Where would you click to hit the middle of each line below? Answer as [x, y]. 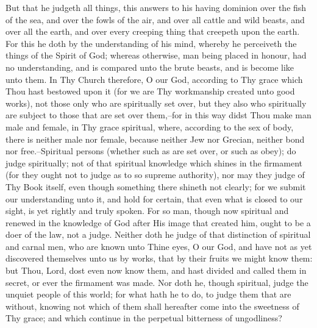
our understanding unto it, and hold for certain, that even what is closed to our [154, 198]
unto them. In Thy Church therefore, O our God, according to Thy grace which [154, 79]
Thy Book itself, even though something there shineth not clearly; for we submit [156, 186]
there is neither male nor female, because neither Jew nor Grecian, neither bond [155, 139]
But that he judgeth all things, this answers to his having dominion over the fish [156, 7]
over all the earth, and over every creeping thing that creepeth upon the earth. [153, 31]
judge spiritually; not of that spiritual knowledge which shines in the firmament [154, 162]
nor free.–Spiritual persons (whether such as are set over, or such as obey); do [151, 151]
